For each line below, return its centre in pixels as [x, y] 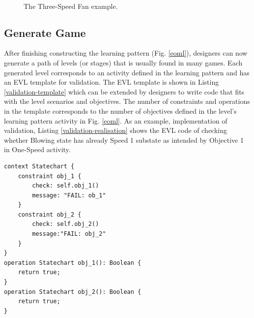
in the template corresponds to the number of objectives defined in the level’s [120, 111]
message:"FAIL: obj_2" [69, 234]
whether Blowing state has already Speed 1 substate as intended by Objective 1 [124, 140]
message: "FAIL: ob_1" [69, 195]
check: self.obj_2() [66, 224]
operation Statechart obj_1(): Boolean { [73, 263]
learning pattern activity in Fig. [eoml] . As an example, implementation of [116, 120]
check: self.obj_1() [66, 186]
